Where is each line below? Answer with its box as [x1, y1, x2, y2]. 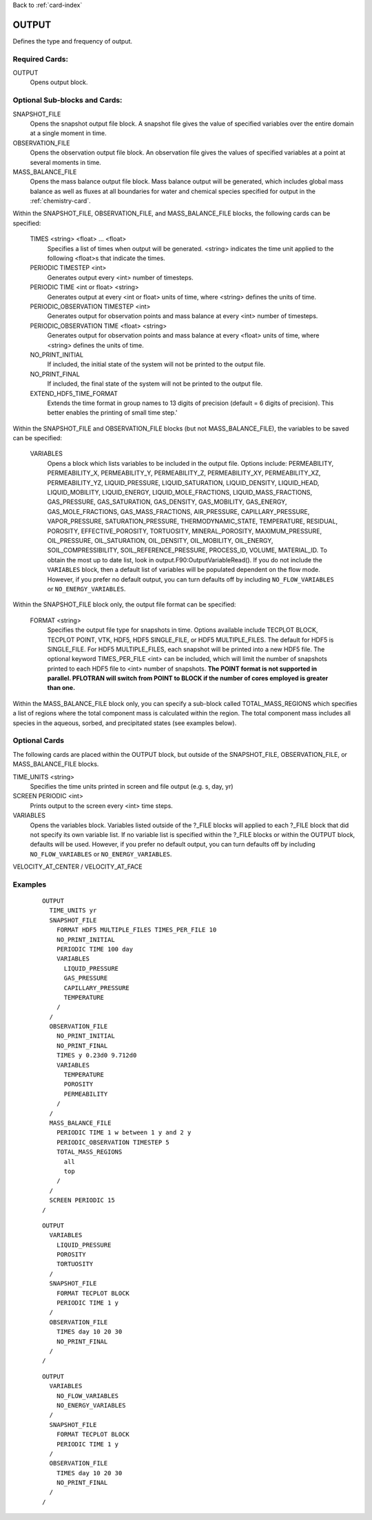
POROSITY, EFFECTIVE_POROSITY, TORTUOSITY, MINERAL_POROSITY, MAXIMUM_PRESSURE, [47, 526, 322, 535]
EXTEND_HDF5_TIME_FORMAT [30, 389, 118, 397]
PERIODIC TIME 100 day [56, 945, 134, 953]
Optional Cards [12, 736, 65, 745]
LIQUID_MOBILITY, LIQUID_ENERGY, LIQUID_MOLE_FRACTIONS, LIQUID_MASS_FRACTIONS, [47, 488, 313, 497]
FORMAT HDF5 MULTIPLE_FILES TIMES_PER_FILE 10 [56, 926, 217, 934]
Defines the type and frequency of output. [12, 37, 133, 45]
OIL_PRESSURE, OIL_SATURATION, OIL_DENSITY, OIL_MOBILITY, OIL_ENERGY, [47, 536, 273, 544]
